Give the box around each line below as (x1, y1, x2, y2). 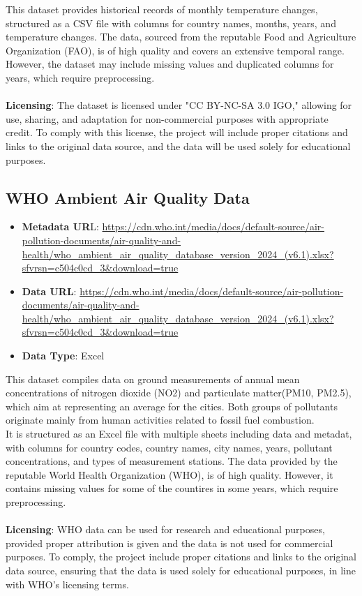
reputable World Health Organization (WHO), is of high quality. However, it (6, 467, 333, 482)
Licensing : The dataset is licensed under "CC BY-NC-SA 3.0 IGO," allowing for (6, 98, 352, 112)
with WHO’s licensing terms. (6, 576, 129, 591)
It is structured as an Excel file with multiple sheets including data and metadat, (6, 426, 352, 441)
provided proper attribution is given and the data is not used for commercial (6, 535, 333, 550)
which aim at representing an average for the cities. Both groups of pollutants (6, 398, 338, 413)
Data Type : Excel (22, 348, 105, 363)
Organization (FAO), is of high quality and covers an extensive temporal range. (6, 43, 345, 57)
